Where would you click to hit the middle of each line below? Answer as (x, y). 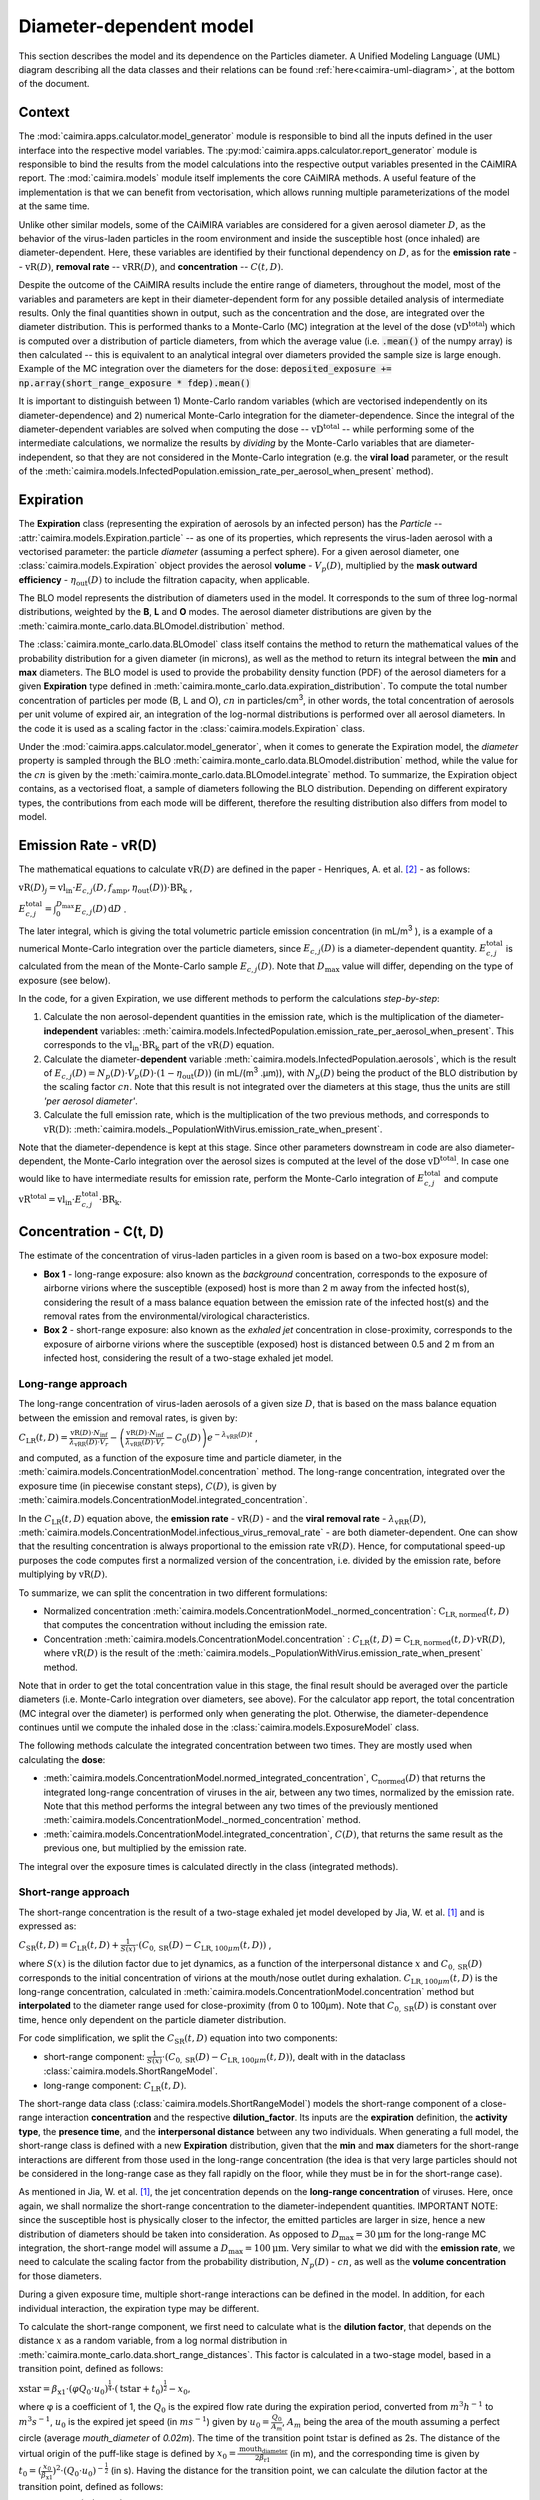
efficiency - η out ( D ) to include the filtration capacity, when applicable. (164, 580)
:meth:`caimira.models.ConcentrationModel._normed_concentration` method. (202, 1820)
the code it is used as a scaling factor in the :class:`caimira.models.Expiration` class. (191, 728)
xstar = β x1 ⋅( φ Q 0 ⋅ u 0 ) (63, 2390)
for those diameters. (60, 2276)
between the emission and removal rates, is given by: (128, 1417)
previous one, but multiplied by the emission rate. (145, 1848)
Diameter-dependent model (136, 26)
